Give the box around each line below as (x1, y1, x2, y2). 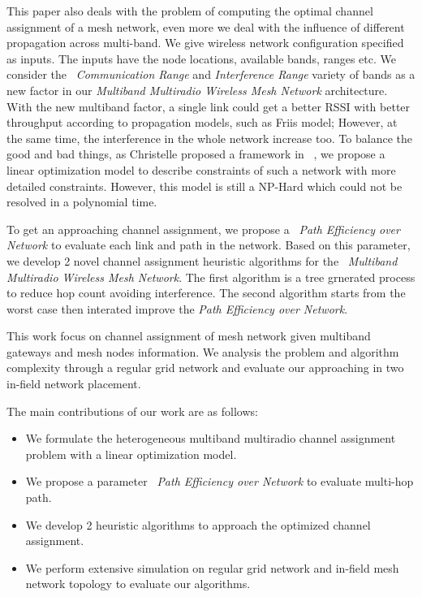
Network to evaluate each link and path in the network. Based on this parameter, (6, 236, 411, 253)
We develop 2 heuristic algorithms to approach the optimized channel (25, 516, 371, 533)
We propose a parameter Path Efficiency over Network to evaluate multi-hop (25, 473, 414, 490)
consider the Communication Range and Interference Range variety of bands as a (6, 66, 416, 83)
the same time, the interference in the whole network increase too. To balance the (6, 129, 412, 146)
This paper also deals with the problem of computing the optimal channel (6, 2, 373, 19)
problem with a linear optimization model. (25, 445, 237, 462)
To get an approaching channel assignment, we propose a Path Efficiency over (6, 220, 400, 237)
